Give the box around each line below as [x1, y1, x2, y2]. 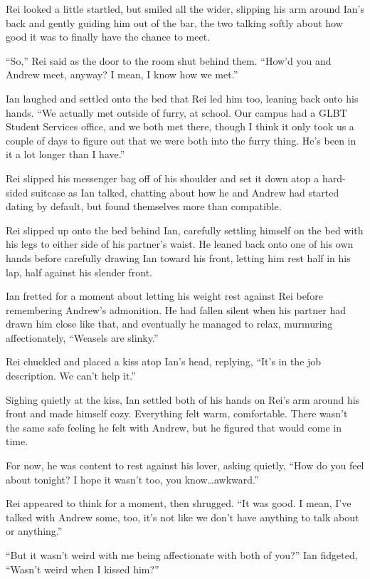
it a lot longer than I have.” [6, 147, 125, 162]
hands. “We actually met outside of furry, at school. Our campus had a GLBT [6, 105, 347, 120]
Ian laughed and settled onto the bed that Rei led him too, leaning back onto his [6, 90, 359, 105]
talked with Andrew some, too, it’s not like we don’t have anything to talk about [6, 509, 359, 524]
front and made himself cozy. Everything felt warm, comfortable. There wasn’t [6, 406, 348, 421]
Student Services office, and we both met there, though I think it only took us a [6, 119, 354, 134]
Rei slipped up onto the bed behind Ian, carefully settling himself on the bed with [6, 222, 364, 237]
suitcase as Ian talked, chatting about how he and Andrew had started [31, 184, 339, 199]
